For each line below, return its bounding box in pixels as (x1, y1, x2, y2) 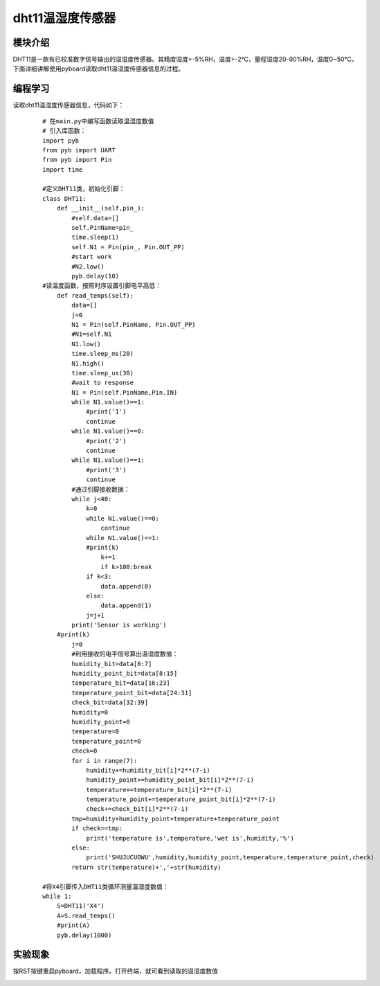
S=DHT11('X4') (56, 902, 105, 910)
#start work (71, 253, 112, 261)
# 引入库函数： (42, 127, 87, 135)
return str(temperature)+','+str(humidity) (71, 863, 221, 871)
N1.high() (71, 359, 105, 367)
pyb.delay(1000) (56, 931, 112, 939)
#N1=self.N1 (71, 330, 112, 339)
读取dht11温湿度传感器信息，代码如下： (12, 101, 125, 109)
